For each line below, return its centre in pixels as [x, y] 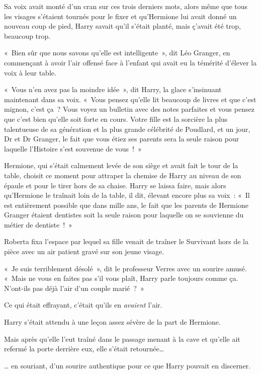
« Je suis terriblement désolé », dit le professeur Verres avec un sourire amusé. [125, 268]
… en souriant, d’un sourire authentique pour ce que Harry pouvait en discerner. [127, 365]
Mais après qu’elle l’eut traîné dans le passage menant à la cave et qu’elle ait [122, 339]
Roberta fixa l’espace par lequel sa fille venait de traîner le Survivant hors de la [126, 241]
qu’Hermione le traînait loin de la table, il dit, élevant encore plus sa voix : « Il [127, 195]
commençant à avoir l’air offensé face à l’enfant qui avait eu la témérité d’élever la [130, 62]
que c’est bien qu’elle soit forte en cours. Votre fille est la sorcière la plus [116, 119]
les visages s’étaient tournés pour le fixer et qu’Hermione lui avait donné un [120, 16]
